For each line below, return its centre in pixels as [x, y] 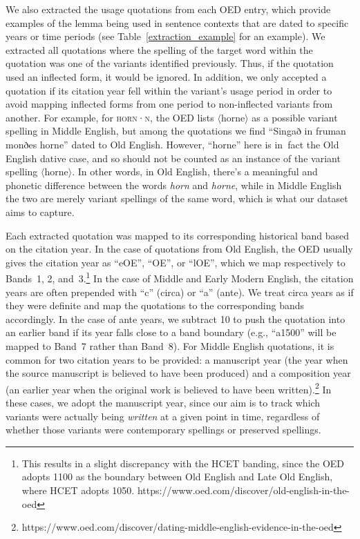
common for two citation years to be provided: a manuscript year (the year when [177, 359]
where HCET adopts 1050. [78, 490]
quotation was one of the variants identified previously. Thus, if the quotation [170, 63]
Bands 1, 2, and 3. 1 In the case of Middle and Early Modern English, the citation [180, 277]
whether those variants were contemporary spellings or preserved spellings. [163, 430]
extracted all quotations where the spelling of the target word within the [159, 49]
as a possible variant [295, 117]
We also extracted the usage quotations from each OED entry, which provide [168, 9]
